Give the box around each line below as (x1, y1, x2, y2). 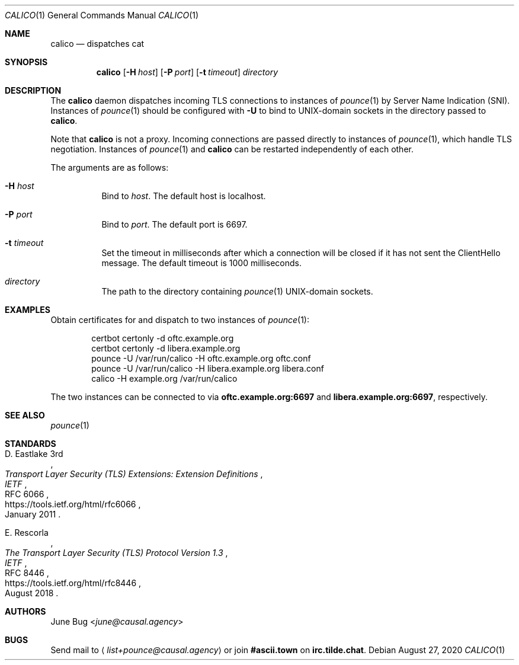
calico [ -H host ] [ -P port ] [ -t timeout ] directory (96, 67, 278, 77)
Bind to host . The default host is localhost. (101, 191, 266, 201)
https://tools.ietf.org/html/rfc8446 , (5, 578, 142, 588)
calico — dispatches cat (50, 39, 145, 49)
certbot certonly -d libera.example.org (91, 343, 241, 353)
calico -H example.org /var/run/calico (91, 373, 238, 383)
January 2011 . (5, 509, 61, 519)
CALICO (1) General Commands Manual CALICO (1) (5, 10, 199, 20)
